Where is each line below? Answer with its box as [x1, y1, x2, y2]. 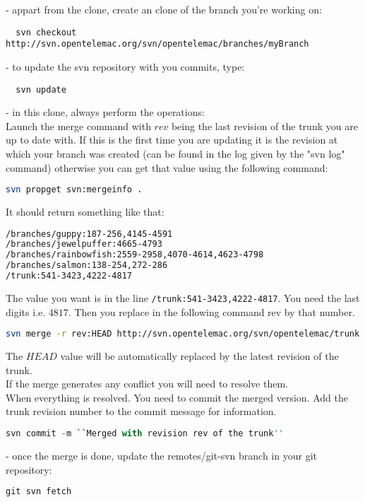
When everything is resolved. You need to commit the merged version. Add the [6, 390, 348, 404]
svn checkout [16, 27, 77, 37]
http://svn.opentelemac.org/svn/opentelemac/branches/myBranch [6, 39, 309, 49]
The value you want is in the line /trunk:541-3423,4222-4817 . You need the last [6, 290, 360, 305]
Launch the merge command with [6, 118, 151, 133]
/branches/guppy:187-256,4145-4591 [6, 228, 173, 239]
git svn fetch [6, 486, 72, 497]
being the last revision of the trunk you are [171, 118, 358, 133]
